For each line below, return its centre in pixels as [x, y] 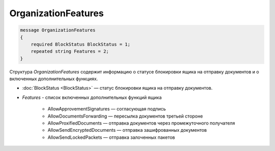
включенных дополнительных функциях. [54, 79]
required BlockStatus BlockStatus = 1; [81, 44]
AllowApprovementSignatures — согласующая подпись [107, 109]
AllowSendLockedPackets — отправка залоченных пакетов [111, 137]
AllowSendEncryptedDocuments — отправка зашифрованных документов [127, 130]
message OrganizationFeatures [58, 30]
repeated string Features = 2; [70, 51]
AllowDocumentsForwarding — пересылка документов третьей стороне [125, 116]
